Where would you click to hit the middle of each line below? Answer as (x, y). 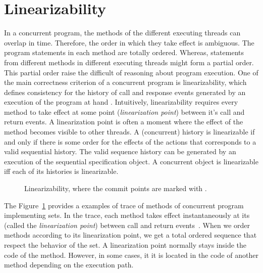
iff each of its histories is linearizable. (61, 171)
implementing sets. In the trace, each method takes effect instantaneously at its (127, 215)
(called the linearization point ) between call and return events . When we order (127, 225)
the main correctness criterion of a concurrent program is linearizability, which (125, 82)
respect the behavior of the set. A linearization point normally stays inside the (125, 245)
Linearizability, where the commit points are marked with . (116, 188)
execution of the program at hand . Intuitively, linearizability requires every (121, 102)
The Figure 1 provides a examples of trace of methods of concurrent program (124, 205)
